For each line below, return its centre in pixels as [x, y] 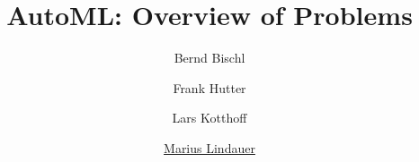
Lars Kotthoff [209, 118]
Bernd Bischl [209, 58]
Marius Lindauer [209, 147]
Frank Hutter [209, 87]
